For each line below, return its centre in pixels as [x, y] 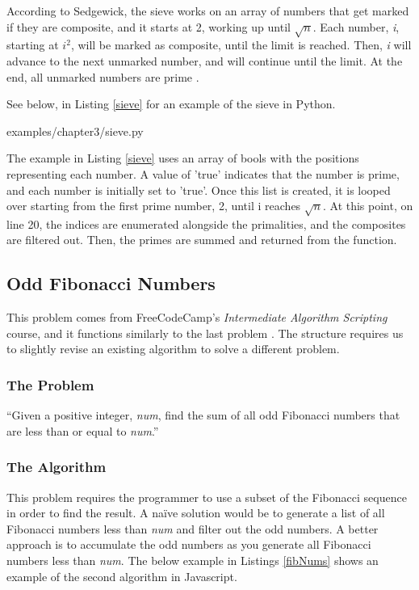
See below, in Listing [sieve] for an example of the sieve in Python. [171, 104]
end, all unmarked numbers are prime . [103, 76]
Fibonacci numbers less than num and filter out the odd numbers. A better [193, 528]
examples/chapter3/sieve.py [75, 131]
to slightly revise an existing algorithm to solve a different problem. [173, 349]
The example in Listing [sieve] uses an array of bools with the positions [183, 158]
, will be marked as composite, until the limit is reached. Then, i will [241, 45]
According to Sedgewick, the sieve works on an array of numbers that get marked [208, 11]
